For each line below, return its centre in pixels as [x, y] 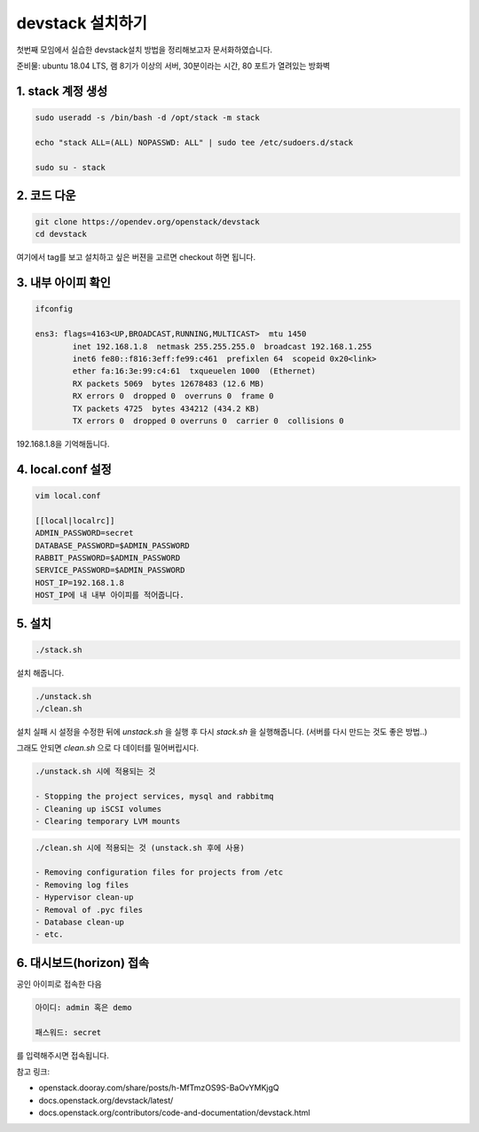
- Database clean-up [79, 922]
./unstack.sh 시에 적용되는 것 [95, 771]
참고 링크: [33, 1071]
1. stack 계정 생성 [62, 91]
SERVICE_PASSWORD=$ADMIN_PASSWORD [110, 570]
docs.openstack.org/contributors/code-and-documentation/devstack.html [174, 1112]
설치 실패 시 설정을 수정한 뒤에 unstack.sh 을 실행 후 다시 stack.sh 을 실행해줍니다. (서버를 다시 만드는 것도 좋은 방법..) [222, 732]
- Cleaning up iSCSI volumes [98, 809]
